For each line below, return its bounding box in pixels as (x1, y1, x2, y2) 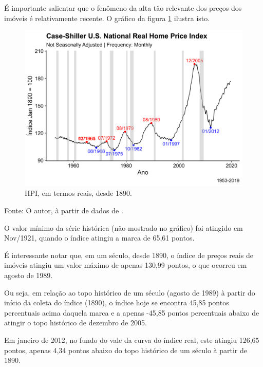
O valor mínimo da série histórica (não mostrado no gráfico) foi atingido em (4, 222, 243, 233)
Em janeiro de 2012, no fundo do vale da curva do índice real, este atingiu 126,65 (4, 334, 259, 345)
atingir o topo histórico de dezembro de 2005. (4, 317, 147, 328)
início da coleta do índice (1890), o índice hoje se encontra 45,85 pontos (4, 297, 229, 308)
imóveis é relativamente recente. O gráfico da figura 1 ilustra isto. (4, 12, 210, 23)
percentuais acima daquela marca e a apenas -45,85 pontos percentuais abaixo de (4, 307, 259, 318)
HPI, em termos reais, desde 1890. (25, 188, 132, 198)
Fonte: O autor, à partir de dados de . (4, 205, 123, 216)
